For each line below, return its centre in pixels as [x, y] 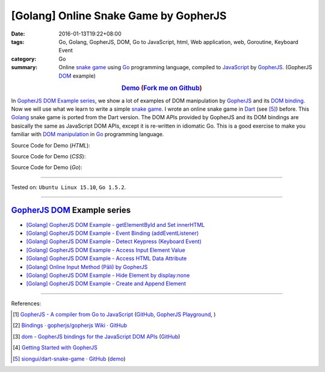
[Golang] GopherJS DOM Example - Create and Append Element [106, 284]
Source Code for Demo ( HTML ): [51, 145]
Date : [18, 34]
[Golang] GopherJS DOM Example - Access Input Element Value [106, 250]
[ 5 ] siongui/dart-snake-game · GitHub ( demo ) [69, 359]
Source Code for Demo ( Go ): [47, 167]
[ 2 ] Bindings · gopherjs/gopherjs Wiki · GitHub [70, 326]
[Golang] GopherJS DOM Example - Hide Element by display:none [108, 275]
